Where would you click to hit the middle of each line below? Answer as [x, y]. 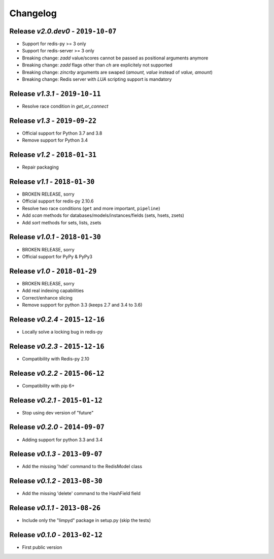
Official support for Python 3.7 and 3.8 [62, 133]
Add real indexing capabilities [53, 291]
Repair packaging [41, 167]
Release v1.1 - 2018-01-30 [52, 182]
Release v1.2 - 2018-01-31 [53, 155]
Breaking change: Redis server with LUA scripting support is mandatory [97, 79]
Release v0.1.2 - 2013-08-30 [56, 481]
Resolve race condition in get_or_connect [65, 106]
